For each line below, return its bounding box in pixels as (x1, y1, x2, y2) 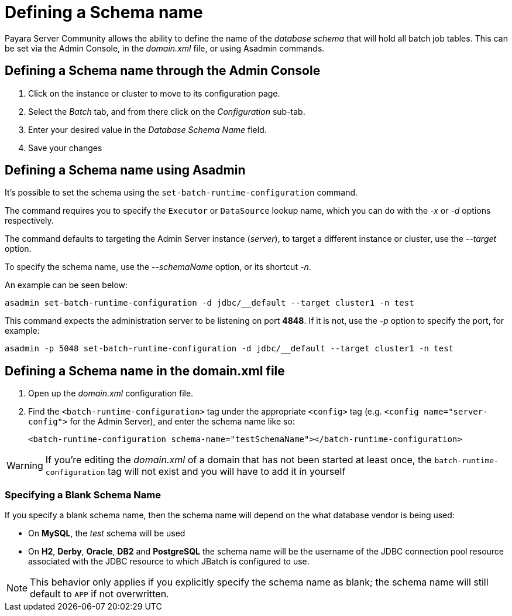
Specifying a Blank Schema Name (5, 488, 161, 501)
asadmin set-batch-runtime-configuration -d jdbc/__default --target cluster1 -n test (5, 298, 414, 308)
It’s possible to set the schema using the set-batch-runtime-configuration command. (5, 187, 358, 198)
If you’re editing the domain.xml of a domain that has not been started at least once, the (45, 454, 432, 466)
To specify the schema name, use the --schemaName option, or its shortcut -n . (5, 262, 311, 272)
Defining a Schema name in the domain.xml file (5, 363, 285, 378)
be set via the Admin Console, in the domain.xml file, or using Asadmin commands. (5, 43, 325, 53)
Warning (6, 460, 43, 472)
